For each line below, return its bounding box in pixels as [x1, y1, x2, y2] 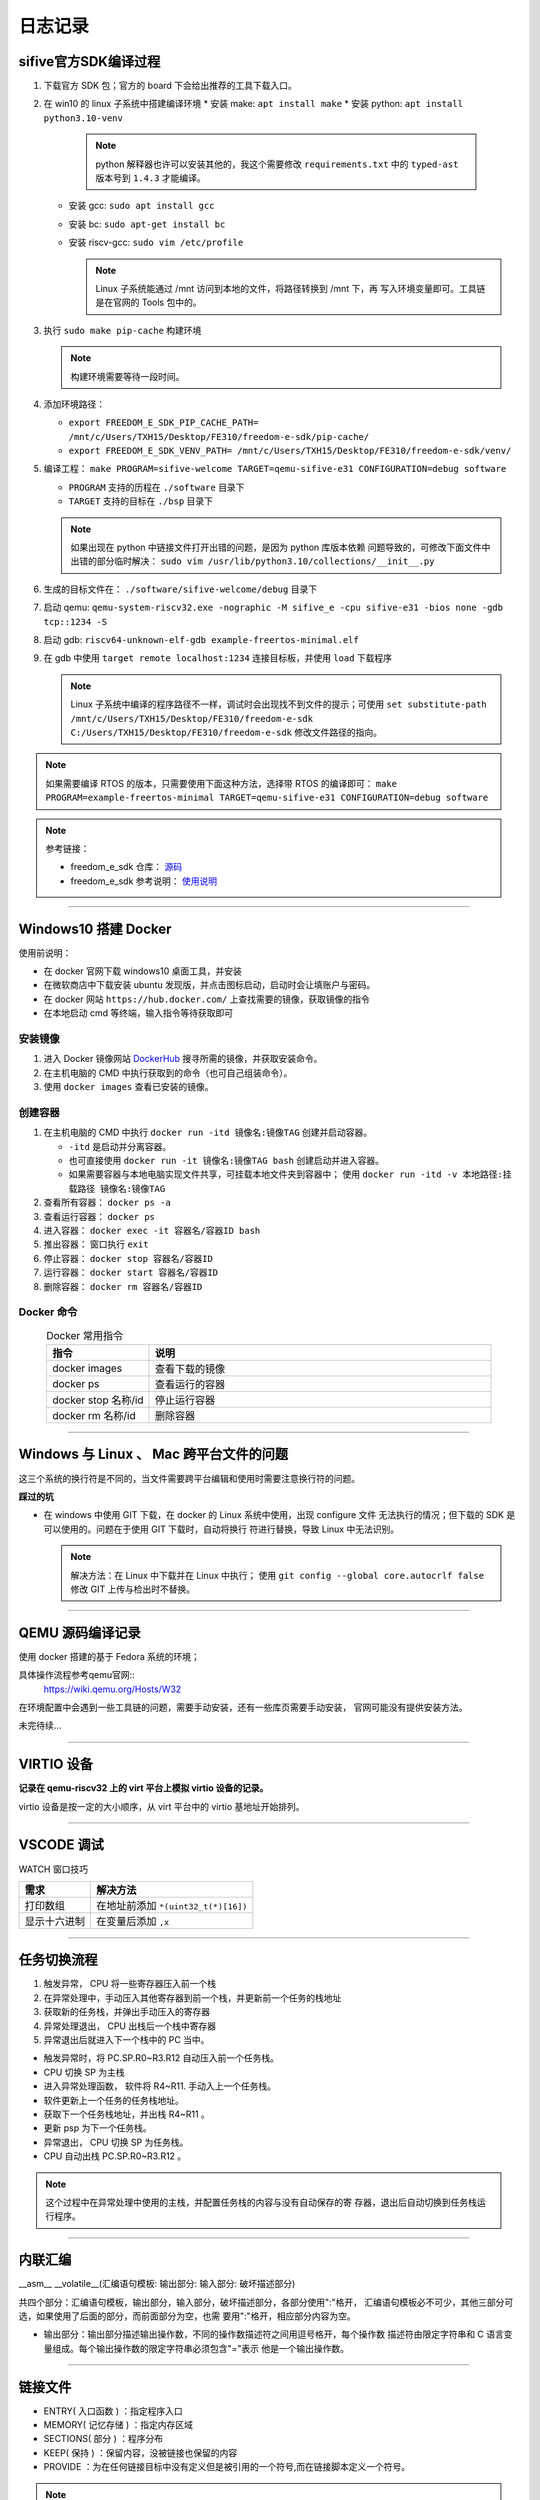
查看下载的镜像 [155, 1362, 226, 1376]
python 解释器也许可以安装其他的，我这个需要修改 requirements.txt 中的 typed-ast [95, 158, 459, 170]
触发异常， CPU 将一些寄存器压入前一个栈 [43, 1978, 217, 1990]
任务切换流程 [18, 1951, 98, 1969]
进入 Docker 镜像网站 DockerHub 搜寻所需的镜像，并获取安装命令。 [43, 1053, 323, 1065]
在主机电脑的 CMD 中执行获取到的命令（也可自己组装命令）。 [43, 1066, 293, 1079]
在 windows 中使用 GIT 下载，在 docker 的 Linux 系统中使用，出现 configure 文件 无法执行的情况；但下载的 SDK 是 [43, 1509, 516, 1521]
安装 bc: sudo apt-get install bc [68, 218, 226, 230]
